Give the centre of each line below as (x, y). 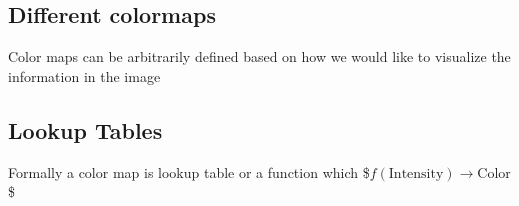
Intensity (416, 173)
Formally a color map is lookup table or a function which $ (189, 171)
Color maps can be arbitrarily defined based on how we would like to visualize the (259, 56)
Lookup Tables (85, 129)
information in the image (84, 75)
